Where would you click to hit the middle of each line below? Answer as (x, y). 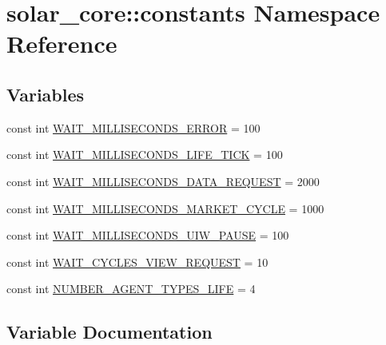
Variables (46, 94)
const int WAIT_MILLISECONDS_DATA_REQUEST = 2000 (163, 181)
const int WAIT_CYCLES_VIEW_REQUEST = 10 (137, 262)
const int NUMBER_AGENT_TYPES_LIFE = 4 (131, 289)
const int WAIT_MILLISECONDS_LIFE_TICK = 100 (145, 155)
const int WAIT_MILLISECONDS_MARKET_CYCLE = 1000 (165, 208)
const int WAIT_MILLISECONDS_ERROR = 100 (133, 127)
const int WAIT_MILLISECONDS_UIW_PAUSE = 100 (148, 235)
